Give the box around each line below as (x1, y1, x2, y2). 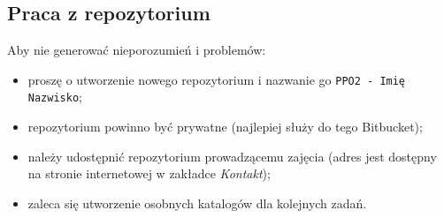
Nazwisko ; (27, 87, 82, 106)
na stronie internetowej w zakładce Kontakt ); (27, 164, 271, 183)
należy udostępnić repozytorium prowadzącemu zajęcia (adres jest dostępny (27, 147, 437, 165)
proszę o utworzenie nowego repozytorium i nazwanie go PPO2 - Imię (27, 70, 406, 88)
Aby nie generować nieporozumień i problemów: (7, 41, 266, 59)
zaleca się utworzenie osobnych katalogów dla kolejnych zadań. (27, 193, 367, 212)
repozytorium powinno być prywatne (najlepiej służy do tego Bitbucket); (27, 117, 423, 136)
